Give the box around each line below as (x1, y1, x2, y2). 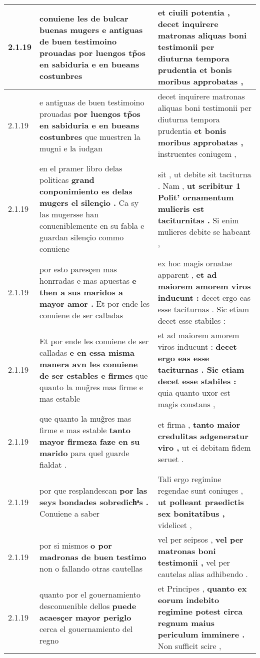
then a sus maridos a (39, 286, 123, 298)
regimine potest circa (157, 606, 243, 617)
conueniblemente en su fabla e (39, 220, 144, 231)
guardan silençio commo (39, 231, 124, 243)
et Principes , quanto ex (157, 583, 247, 594)
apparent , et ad (157, 269, 217, 280)
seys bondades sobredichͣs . (39, 496, 148, 508)
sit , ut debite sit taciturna (157, 168, 251, 180)
